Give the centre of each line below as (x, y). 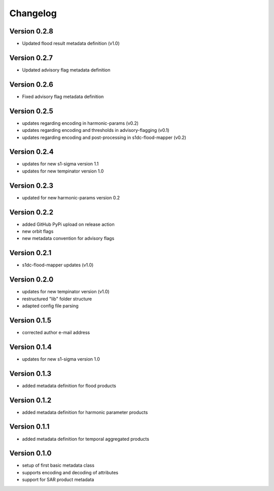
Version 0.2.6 (31, 84)
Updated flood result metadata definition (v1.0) (71, 44)
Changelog (33, 13)
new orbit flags (38, 231)
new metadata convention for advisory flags (68, 238)
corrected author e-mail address (56, 332)
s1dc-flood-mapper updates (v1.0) (58, 265)
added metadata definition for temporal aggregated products (86, 439)
